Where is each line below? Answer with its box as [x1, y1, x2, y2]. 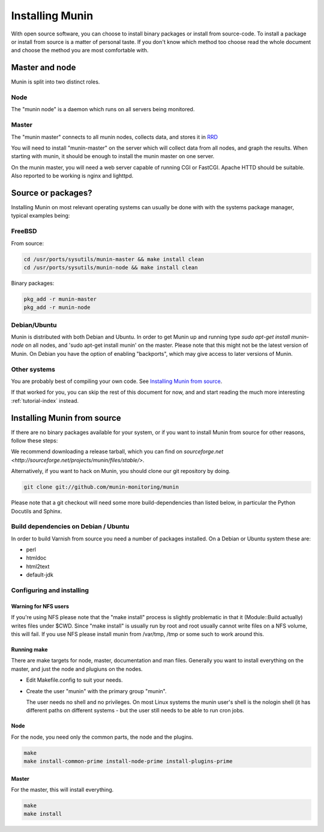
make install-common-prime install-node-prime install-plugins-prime [23, 758, 233, 765]
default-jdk [26, 571, 53, 578]
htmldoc [26, 554, 47, 561]
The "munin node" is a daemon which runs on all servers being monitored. [11, 106, 195, 113]
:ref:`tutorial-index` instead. [11, 397, 79, 404]
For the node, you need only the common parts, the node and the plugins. [11, 733, 194, 741]
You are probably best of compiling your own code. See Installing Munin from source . [11, 378, 223, 385]
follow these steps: [11, 436, 58, 444]
